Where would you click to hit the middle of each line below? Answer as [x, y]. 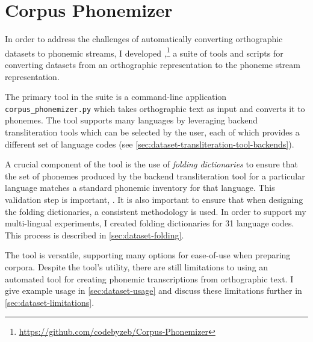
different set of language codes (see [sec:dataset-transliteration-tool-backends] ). [150, 144]
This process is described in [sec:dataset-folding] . [95, 235]
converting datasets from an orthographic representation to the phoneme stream [153, 64]
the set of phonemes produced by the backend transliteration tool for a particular [155, 176]
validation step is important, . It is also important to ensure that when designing [154, 199]
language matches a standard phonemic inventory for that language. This [140, 188]
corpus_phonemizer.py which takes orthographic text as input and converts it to [155, 108]
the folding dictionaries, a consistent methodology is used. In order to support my [156, 211]
